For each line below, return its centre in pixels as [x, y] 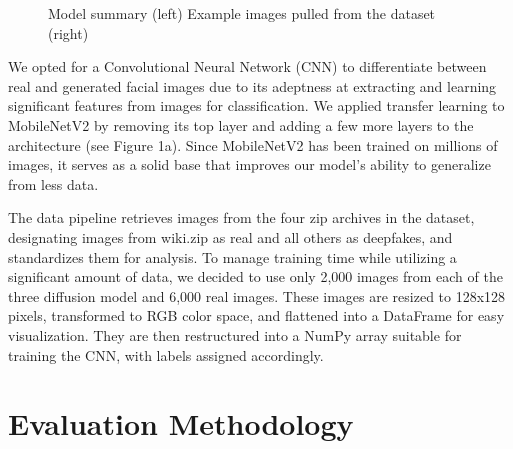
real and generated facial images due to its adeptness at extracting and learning [252, 85]
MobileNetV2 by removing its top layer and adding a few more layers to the [241, 124]
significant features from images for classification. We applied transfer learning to [256, 105]
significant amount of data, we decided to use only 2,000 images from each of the [255, 276]
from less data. [53, 183]
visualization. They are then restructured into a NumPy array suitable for [235, 334]
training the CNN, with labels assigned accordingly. [166, 354]
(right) [68, 32]
